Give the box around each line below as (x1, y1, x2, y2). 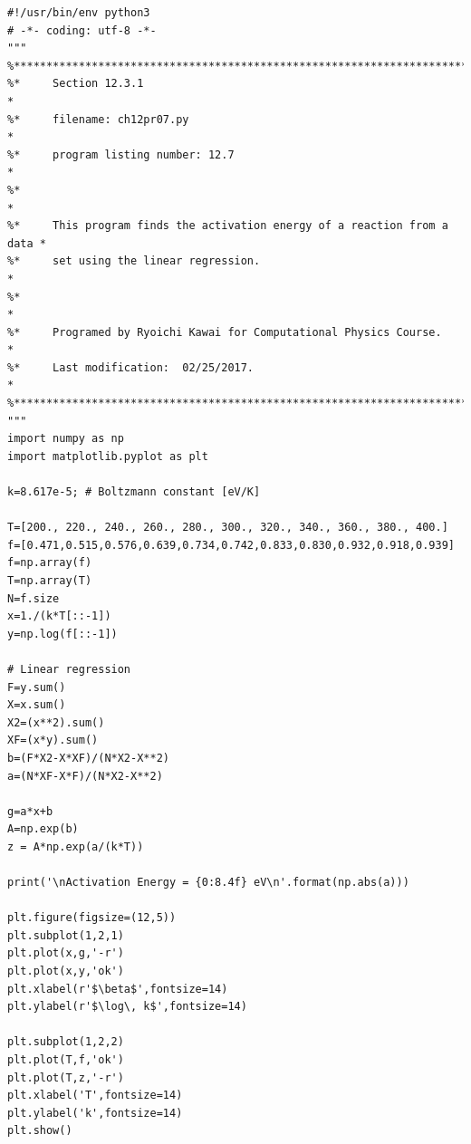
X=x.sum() (7, 698, 66, 712)
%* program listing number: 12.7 (7, 148, 235, 161)
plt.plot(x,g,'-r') (7, 947, 124, 960)
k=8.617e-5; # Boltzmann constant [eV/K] (7, 485, 261, 499)
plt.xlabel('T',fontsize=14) (7, 1089, 183, 1102)
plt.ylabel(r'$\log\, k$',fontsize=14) (7, 1000, 247, 1014)
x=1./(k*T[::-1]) (7, 610, 111, 623)
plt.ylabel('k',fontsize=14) (7, 1106, 183, 1120)
